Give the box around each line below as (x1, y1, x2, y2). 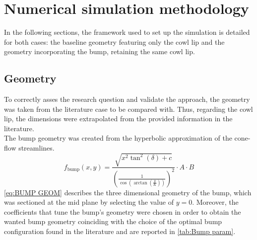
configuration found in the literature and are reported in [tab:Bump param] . (4, 226, 236, 236)
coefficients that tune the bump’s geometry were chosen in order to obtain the (4, 206, 241, 217)
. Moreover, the (192, 197, 239, 207)
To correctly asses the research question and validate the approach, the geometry (4, 94, 250, 104)
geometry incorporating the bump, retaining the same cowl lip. (4, 46, 195, 57)
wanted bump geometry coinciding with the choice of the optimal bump (4, 216, 222, 227)
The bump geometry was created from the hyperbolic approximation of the (4, 133, 232, 143)
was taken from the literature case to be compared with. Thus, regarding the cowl (4, 103, 253, 114)
